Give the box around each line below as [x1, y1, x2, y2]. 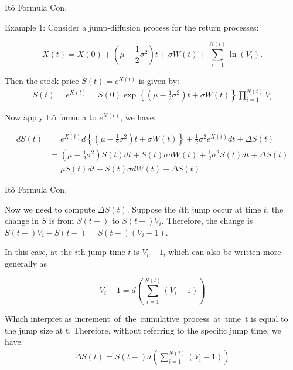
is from [49, 214, 74, 227]
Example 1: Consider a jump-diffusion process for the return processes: [5, 21, 259, 33]
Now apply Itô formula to [5, 111, 97, 123]
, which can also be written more [163, 245, 281, 258]
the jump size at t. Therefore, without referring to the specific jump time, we [5, 324, 281, 336]
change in [5, 214, 39, 227]
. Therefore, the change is [161, 214, 253, 227]
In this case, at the [5, 245, 72, 258]
